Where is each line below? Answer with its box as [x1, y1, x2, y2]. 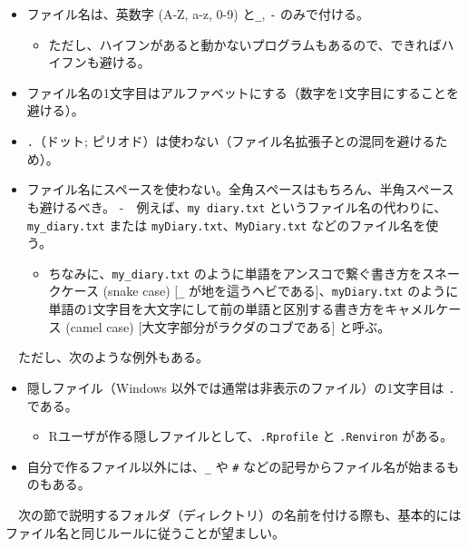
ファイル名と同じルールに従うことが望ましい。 [5, 523, 285, 542]
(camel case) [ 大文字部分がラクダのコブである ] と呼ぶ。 [65, 317, 391, 336]
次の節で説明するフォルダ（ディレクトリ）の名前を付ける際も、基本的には [17, 505, 462, 524]
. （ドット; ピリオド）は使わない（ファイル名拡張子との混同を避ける [26, 132, 435, 151]
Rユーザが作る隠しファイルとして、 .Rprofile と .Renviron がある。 [48, 426, 453, 445]
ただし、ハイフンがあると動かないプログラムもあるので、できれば [48, 34, 442, 54]
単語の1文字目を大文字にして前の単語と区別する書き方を [48, 299, 385, 318]
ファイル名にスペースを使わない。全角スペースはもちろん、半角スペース [26, 180, 454, 199]
